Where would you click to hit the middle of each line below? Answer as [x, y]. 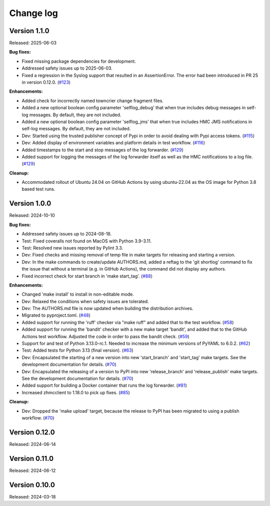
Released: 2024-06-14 [32, 444]
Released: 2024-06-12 [32, 470]
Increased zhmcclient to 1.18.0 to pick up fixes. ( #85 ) [76, 392]
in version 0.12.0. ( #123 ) [46, 82]
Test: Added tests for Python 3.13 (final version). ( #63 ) [77, 350]
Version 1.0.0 [30, 204]
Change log [34, 13]
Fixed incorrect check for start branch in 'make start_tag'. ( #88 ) [87, 276]
